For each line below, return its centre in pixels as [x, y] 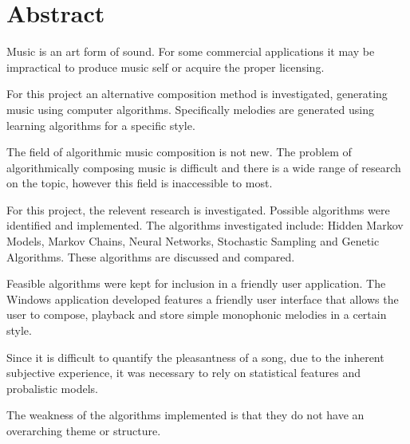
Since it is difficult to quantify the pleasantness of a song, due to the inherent [195, 357]
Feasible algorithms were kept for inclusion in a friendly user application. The [196, 283]
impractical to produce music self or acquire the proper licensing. [166, 67]
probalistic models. [52, 388]
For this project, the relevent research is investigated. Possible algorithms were [198, 209]
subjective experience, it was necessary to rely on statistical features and [183, 373]
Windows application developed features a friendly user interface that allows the [203, 299]
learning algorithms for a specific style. [101, 125]
